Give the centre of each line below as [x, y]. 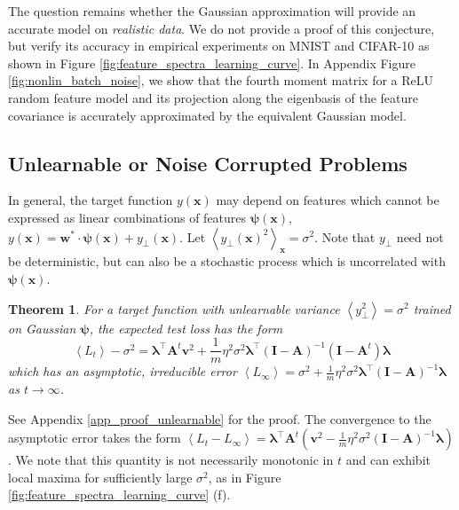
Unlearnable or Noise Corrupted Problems [208, 163]
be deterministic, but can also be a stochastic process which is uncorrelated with [227, 261]
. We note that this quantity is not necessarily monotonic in [171, 460]
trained [432, 308]
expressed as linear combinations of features [127, 217]
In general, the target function [91, 200]
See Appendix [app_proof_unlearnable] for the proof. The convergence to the [220, 418]
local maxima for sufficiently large [100, 477]
